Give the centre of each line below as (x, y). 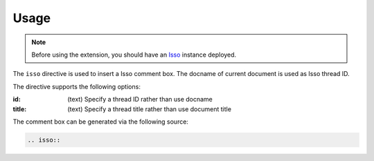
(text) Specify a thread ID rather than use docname (140, 100)
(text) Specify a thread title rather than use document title (150, 109)
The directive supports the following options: (77, 86)
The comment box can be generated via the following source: (100, 122)
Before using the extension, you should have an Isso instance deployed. (134, 55)
